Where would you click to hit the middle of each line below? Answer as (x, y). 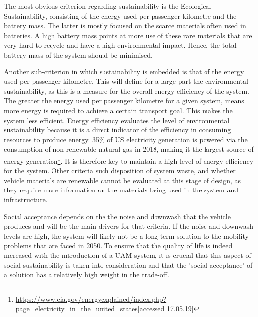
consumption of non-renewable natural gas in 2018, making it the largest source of (129, 149)
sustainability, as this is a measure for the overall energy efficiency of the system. (127, 91)
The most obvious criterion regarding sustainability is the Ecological (108, 6)
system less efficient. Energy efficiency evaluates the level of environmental (117, 120)
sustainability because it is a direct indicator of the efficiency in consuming (118, 130)
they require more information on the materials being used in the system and (121, 190)
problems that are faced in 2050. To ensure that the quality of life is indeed (118, 245)
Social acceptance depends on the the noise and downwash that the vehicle (117, 216)
